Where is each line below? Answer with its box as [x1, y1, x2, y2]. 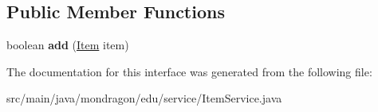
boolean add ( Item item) [6, 37, 129, 53]
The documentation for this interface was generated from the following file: [6, 63, 372, 79]
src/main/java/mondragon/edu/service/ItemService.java [6, 90, 282, 106]
